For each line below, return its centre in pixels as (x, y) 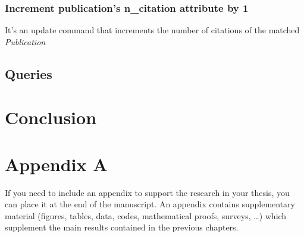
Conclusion (51, 117)
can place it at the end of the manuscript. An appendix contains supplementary (150, 204)
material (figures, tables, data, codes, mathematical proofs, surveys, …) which (146, 215)
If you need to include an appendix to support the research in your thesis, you (147, 192)
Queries (29, 73)
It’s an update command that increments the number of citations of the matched (152, 30)
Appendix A (56, 164)
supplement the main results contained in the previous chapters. (122, 227)
